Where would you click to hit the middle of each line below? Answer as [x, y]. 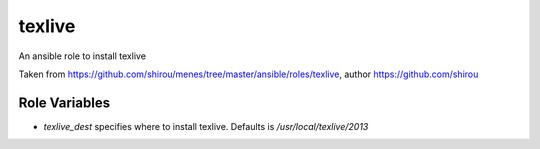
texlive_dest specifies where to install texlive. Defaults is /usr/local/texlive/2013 [206, 126]
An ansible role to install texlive [82, 56]
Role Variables [64, 102]
